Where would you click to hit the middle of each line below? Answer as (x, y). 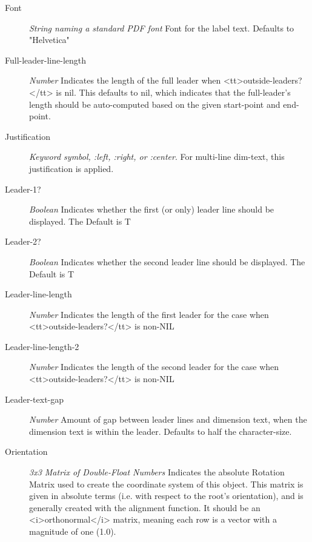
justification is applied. (71, 168)
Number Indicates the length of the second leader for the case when (154, 367)
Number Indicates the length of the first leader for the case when (149, 314)
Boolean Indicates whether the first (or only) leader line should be (152, 209)
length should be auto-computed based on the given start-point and (155, 104)
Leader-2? (23, 241)
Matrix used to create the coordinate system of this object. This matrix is (166, 484)
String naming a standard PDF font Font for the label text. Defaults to (162, 28)
